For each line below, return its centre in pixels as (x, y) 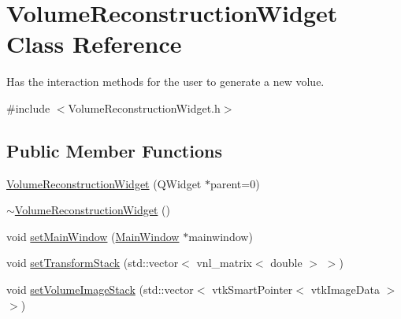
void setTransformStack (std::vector (93, 263)
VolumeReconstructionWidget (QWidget (104, 183)
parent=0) (235, 183)
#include (28, 108)
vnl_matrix (224, 263)
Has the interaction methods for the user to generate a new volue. (165, 82)
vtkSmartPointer (252, 289)
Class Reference (94, 44)
